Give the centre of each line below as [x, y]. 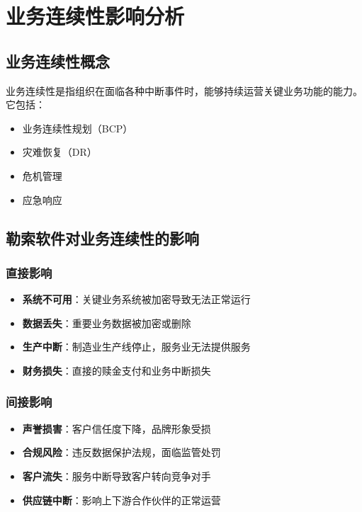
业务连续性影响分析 [95, 16]
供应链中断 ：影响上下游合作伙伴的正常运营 [121, 500]
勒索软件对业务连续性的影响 [102, 238]
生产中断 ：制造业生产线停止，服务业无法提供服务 [136, 347]
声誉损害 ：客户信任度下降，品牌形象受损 [117, 428]
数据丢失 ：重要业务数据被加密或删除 [107, 323]
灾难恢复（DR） [60, 152]
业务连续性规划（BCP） [78, 128]
